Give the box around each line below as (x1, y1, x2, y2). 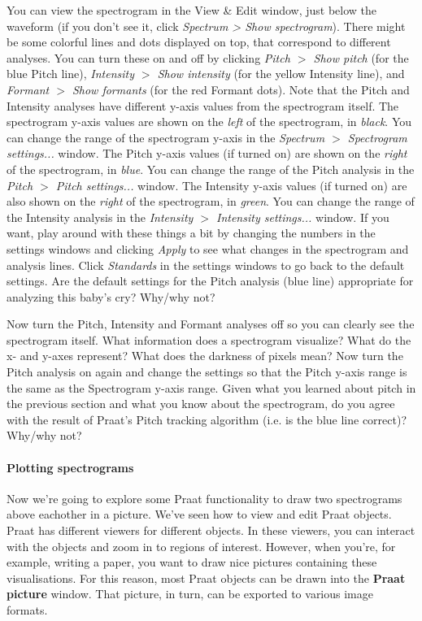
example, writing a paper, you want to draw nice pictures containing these (7, 554, 377, 571)
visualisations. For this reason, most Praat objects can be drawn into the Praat (7, 569, 406, 586)
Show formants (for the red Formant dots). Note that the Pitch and (72, 80, 410, 98)
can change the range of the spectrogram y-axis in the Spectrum (7, 128, 325, 145)
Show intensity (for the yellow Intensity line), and (157, 65, 405, 82)
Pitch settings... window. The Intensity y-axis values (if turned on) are (55, 176, 407, 193)
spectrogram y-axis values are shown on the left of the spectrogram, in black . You (7, 113, 412, 130)
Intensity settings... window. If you (216, 208, 389, 225)
